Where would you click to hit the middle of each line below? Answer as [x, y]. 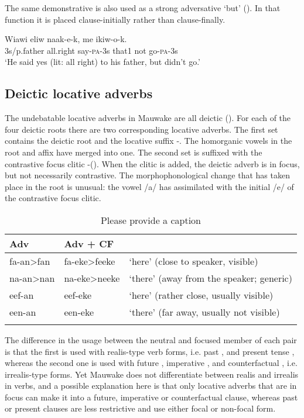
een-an [23, 312]
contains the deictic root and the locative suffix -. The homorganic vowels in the [148, 141]
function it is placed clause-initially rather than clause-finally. [115, 19]
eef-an [22, 295]
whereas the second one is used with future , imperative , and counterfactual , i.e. [151, 363]
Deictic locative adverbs [79, 93]
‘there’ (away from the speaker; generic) [211, 278]
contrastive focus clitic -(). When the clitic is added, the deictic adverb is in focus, [152, 163]
